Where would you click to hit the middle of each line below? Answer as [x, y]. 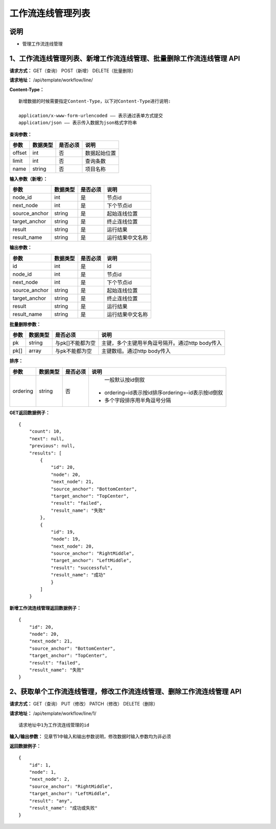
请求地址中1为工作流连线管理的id [54, 725]
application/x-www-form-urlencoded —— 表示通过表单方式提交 [91, 116]
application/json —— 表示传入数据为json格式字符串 [78, 123]
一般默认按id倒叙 [124, 380]
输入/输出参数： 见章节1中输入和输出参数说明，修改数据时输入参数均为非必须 [90, 737]
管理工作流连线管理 [42, 44]
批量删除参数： [25, 324]
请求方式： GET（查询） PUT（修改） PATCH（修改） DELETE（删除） [84, 704]
